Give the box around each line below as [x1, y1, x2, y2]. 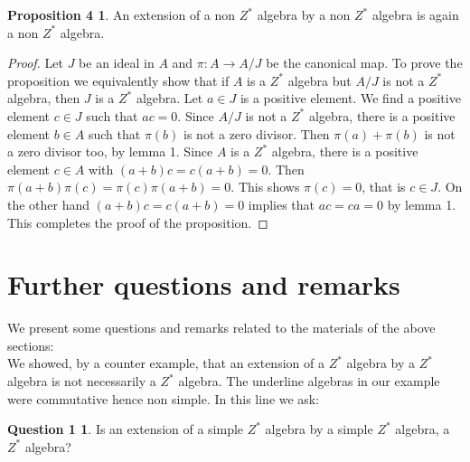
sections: [7, 335, 54, 354]
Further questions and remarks [7, 266, 400, 303]
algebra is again [371, 5, 459, 24]
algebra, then [7, 89, 80, 108]
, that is [362, 177, 406, 196]
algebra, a [395, 420, 450, 438]
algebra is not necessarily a [7, 372, 156, 391]
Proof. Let [7, 53, 63, 72]
